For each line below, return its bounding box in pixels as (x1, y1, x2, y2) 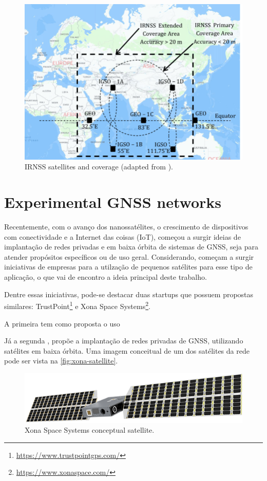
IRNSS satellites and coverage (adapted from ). (25, 161, 173, 172)
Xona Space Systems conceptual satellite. (25, 425, 155, 435)
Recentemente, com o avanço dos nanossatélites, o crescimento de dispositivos (4, 221, 249, 232)
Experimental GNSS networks (4, 191, 222, 213)
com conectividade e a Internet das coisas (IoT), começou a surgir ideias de (4, 231, 241, 242)
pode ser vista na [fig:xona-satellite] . (4, 355, 118, 366)
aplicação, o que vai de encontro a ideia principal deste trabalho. (4, 272, 207, 282)
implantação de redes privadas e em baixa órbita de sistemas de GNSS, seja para (4, 241, 258, 252)
